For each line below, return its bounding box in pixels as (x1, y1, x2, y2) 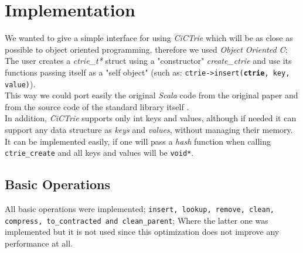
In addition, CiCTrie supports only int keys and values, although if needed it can (5, 112, 297, 124)
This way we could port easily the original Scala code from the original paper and (5, 89, 298, 101)
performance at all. (5, 237, 73, 249)
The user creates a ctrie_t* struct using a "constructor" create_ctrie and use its (5, 54, 292, 67)
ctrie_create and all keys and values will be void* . (5, 146, 194, 159)
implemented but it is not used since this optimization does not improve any (5, 225, 280, 238)
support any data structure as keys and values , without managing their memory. (5, 124, 293, 135)
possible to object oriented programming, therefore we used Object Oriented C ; (5, 43, 288, 55)
